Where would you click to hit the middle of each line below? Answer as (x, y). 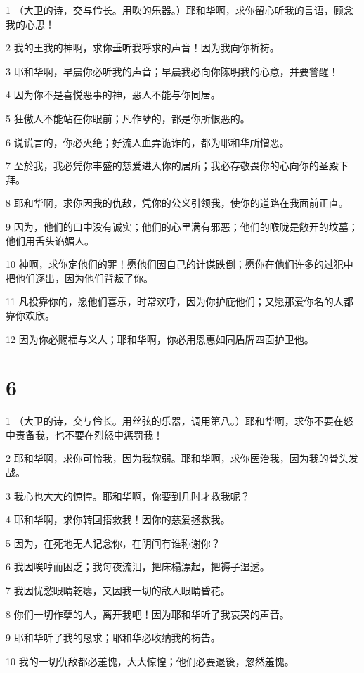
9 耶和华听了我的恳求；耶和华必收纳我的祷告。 (113, 637)
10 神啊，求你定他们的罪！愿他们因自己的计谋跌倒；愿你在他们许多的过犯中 (180, 264)
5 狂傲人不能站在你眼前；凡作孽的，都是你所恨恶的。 (128, 118)
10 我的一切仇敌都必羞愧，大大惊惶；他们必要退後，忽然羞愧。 (150, 661)
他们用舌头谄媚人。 (50, 240)
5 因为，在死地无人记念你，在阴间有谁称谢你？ (113, 543)
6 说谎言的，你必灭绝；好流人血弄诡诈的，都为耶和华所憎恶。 (148, 142)
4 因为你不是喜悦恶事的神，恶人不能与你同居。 (113, 95)
